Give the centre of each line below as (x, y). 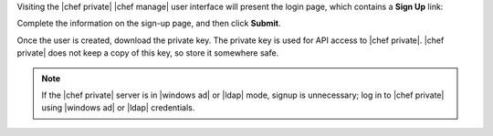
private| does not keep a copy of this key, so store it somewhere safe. (148, 53)
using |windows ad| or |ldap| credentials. (118, 108)
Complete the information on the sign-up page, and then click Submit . (149, 24)
